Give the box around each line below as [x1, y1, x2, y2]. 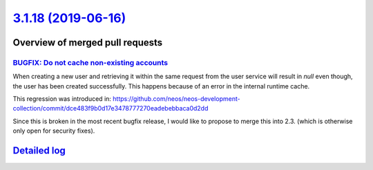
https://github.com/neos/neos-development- [113, 95, 241, 103]
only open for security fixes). [12, 126, 95, 135]
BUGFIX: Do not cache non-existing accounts [12, 57, 169, 67]
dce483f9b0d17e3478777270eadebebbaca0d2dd [66, 104, 209, 113]
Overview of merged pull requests [12, 37, 163, 48]
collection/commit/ [12, 104, 66, 113]
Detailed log [12, 145, 66, 157]
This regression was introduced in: [12, 95, 112, 103]
